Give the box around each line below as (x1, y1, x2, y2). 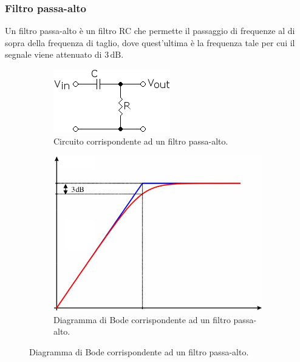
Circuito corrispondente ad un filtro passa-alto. (53, 134, 228, 147)
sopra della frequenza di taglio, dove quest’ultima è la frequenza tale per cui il (5, 36, 295, 49)
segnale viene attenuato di (5, 48, 102, 61)
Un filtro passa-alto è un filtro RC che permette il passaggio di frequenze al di (5, 24, 295, 37)
